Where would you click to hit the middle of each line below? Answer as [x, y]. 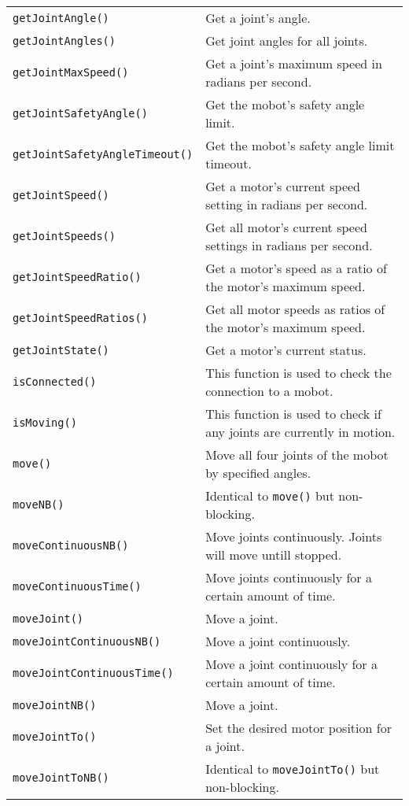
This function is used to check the [298, 373]
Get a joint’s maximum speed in [294, 63]
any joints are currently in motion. [300, 432]
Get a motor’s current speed [283, 186]
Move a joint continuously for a [291, 664]
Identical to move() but [270, 495]
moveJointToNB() [61, 778]
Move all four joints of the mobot [297, 455]
